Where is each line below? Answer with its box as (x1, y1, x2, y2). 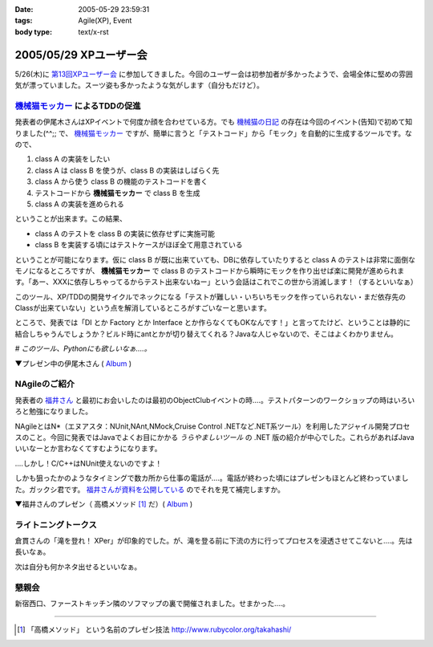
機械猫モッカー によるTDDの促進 (14, 100, 141, 112)
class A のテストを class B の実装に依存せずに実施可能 (34, 229, 216, 238)
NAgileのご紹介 (14, 378, 75, 389)
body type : (14, 26, 52, 36)
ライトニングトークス (14, 519, 98, 530)
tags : (14, 16, 33, 26)
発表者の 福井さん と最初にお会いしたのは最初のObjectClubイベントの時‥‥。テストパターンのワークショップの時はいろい (14, 395, 415, 405)
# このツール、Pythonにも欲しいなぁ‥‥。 (14, 344, 152, 353)
